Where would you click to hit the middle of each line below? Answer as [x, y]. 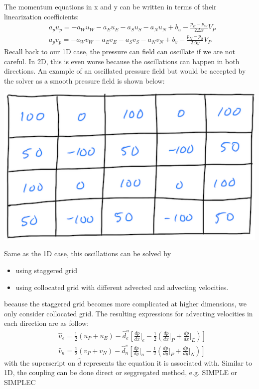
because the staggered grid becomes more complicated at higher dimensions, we [125, 304]
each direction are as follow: [47, 323]
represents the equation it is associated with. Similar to [168, 362]
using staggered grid [46, 270]
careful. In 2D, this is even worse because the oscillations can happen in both [122, 61]
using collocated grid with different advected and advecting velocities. [122, 287]
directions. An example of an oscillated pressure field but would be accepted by [125, 71]
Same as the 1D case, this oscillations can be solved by [88, 253]
